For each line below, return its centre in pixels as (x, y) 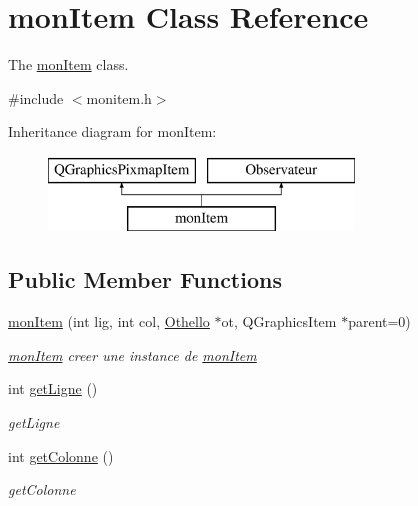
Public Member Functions (145, 279)
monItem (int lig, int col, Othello (109, 321)
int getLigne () (53, 388)
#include (36, 97)
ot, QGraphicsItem (279, 321)
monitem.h (119, 97)
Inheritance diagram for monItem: (112, 131)
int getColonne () (61, 455)
